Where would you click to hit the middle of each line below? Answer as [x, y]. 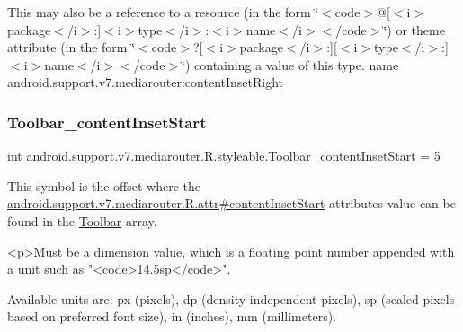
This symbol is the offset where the [104, 185]
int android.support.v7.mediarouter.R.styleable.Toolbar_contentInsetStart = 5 [224, 156]
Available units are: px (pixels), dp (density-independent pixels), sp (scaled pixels [231, 298]
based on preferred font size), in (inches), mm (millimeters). [172, 316]
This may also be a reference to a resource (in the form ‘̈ [163, 12]
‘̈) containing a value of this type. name [290, 64]
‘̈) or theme [414, 29]
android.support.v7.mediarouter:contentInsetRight [146, 82]
